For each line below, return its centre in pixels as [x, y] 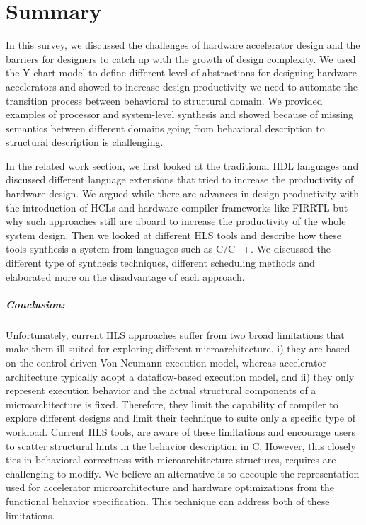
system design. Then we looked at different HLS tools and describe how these [173, 235]
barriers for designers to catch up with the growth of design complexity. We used [181, 58]
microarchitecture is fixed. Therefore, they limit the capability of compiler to [172, 404]
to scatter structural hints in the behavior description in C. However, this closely [181, 445]
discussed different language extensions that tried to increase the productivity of [180, 179]
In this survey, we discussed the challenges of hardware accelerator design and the [183, 45]
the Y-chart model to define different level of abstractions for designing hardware [181, 73]
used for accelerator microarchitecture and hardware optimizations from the [170, 487]
